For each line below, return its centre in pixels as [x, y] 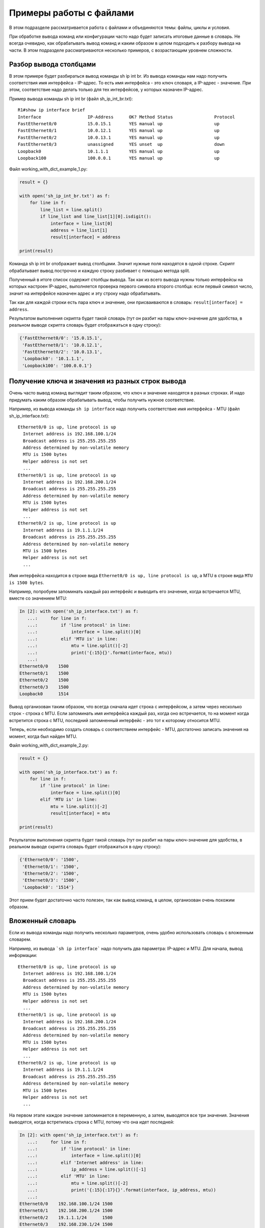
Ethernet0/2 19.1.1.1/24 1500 [66, 1217]
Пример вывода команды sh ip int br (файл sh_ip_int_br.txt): [71, 99]
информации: [23, 955]
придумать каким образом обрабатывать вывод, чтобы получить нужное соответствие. [102, 400]
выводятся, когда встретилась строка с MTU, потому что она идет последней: [92, 1122]
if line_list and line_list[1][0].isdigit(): [96, 217]
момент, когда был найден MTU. [43, 736]
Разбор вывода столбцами [53, 64]
